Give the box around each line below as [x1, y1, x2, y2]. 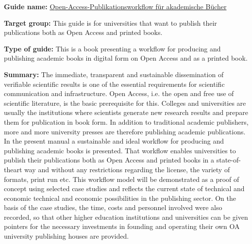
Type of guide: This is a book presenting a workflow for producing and [4, 43, 221, 53]
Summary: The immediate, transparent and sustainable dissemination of [4, 69, 224, 79]
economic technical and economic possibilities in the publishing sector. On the [4, 193, 236, 203]
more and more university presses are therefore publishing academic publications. [4, 126, 246, 136]
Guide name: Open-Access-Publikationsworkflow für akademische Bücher [4, 1, 227, 11]
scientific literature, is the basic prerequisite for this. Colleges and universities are [4, 98, 246, 108]
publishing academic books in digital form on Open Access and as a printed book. [4, 53, 248, 63]
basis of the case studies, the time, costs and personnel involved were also [4, 202, 222, 212]
